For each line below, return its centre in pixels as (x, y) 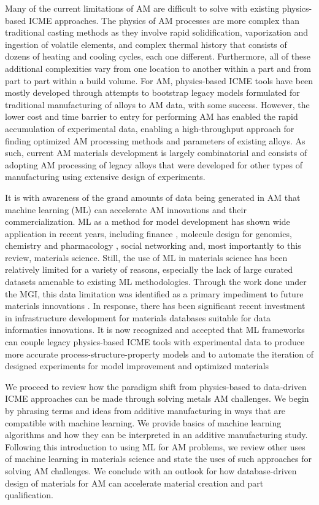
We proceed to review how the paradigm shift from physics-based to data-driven (156, 386)
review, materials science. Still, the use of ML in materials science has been (146, 257)
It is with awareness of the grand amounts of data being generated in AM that (153, 197)
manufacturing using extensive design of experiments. (105, 177)
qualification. (29, 495)
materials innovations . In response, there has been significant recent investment (155, 306)
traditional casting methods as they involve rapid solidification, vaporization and (156, 32)
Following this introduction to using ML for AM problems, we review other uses (155, 446)
